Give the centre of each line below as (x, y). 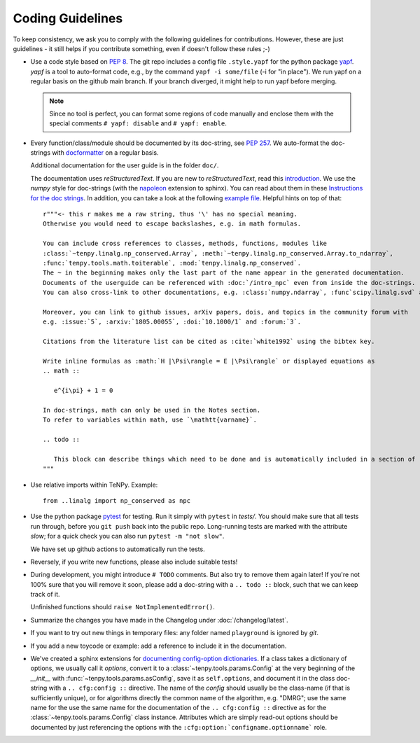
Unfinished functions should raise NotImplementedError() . (122, 607)
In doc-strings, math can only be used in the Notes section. (152, 410)
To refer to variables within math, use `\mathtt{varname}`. (150, 420)
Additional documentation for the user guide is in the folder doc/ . (125, 165)
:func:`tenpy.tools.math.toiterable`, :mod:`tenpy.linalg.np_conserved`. (172, 263)
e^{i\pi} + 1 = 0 (83, 391)
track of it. (45, 595)
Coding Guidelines (68, 18)
